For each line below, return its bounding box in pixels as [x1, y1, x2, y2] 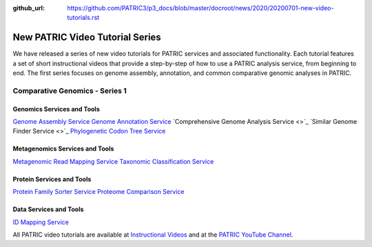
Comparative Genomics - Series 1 [12, 86, 127, 96]
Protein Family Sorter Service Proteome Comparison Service [12, 188, 185, 196]
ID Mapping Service [12, 217, 69, 226]
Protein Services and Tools [12, 175, 92, 183]
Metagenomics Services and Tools [12, 144, 114, 153]
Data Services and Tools [12, 205, 84, 213]
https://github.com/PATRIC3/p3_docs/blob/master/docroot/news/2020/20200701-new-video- [67, 4, 334, 12]
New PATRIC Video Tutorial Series [12, 32, 161, 43]
